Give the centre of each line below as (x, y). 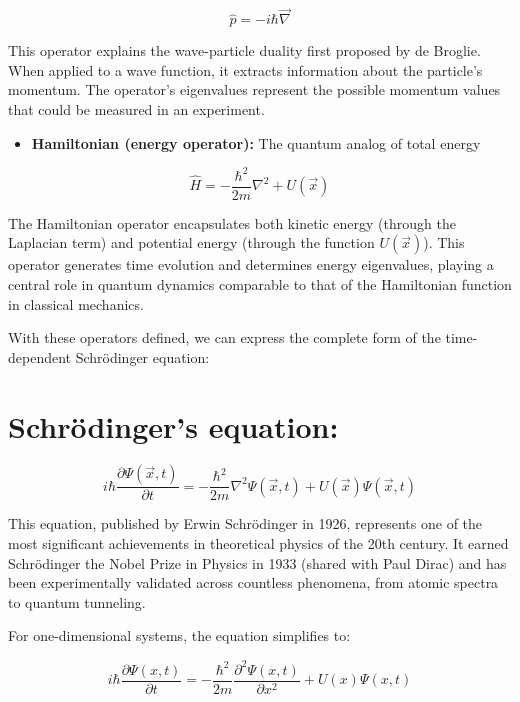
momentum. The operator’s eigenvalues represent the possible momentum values (254, 89)
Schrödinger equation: (142, 356)
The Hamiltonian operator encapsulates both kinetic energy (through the (232, 222)
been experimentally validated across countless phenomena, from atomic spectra (253, 582)
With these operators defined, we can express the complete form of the (224, 337)
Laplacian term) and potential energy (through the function (191, 242)
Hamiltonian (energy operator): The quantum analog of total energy (256, 142)
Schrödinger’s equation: (173, 425)
